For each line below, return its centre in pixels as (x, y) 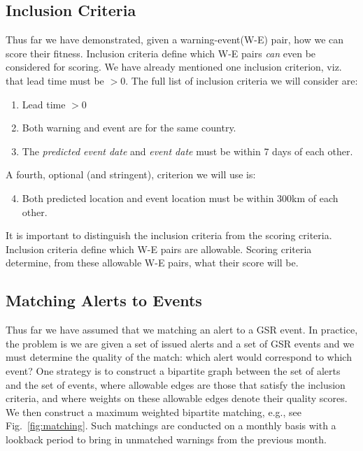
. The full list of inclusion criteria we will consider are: (242, 80)
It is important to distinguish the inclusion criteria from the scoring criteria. (169, 235)
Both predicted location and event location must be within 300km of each (180, 198)
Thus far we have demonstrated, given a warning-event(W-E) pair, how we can (175, 40)
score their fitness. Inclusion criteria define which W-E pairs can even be (161, 53)
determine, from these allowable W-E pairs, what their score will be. (152, 263)
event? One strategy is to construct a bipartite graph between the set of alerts (173, 370)
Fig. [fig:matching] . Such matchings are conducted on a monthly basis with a (171, 425)
